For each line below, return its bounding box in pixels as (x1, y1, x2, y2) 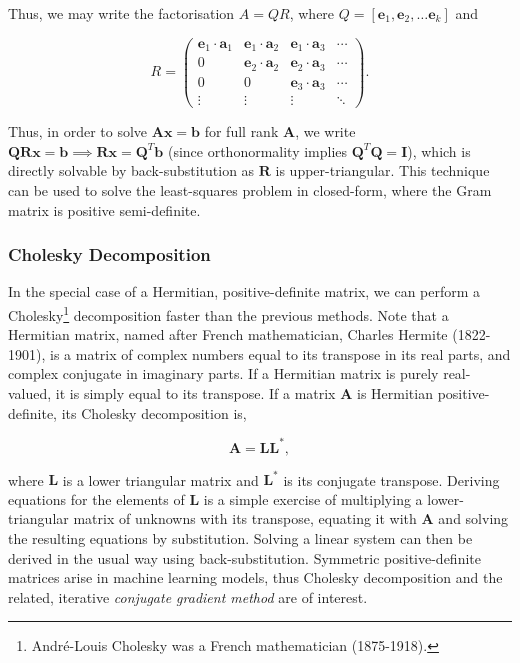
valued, (8, 382, 52, 403)
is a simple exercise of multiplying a (203, 488, 423, 509)
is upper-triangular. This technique (275, 160, 490, 181)
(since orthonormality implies (167, 140, 348, 161)
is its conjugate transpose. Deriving (283, 469, 500, 490)
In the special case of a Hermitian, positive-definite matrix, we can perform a (8, 281, 481, 302)
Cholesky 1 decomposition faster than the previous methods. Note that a (8, 301, 449, 325)
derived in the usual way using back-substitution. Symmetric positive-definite (8, 547, 481, 568)
